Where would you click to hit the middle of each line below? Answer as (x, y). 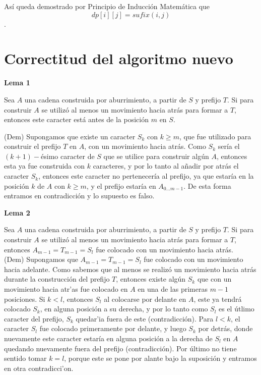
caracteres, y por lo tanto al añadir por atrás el (166, 166)
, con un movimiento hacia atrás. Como (145, 146)
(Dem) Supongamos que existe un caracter (70, 136)
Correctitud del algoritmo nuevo (119, 58)
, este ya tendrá (218, 299)
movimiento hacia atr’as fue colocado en (66, 289)
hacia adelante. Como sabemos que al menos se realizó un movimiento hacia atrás (130, 269)
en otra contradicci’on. (39, 368)
